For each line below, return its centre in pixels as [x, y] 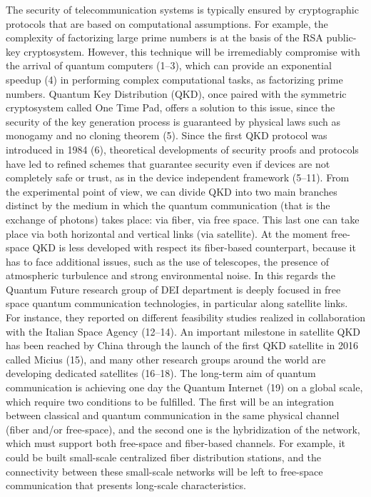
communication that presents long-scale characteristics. [126, 485]
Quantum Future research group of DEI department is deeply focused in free [173, 289]
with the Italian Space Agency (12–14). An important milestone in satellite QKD [183, 331]
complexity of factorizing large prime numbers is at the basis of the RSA [164, 37]
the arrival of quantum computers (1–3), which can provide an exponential [169, 65]
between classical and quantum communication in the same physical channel [173, 415]
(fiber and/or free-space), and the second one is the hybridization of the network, [183, 429]
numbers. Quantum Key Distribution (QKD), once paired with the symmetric [176, 93]
